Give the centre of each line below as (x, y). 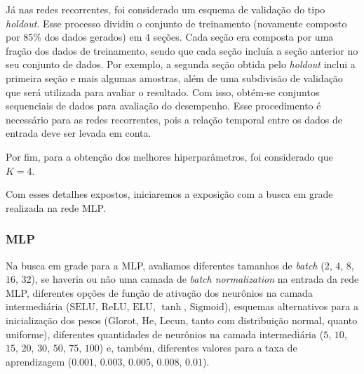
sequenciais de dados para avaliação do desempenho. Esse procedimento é (163, 106)
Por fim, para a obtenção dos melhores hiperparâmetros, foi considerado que (169, 156)
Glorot (122, 321)
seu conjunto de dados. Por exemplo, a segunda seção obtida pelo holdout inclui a (181, 64)
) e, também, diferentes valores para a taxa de (198, 348)
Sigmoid (207, 308)
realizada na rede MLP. (56, 207)
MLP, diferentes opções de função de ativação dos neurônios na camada (159, 292)
